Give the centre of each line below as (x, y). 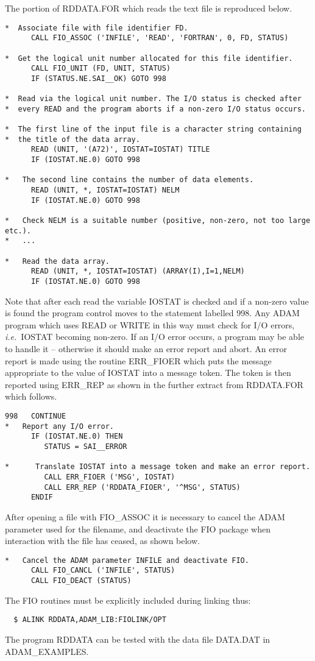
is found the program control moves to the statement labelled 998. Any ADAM (152, 313)
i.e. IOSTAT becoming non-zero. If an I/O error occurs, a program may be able (155, 337)
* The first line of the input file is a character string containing (153, 129)
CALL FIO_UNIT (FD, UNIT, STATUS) (101, 69)
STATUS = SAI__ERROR (86, 446)
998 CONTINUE (36, 416)
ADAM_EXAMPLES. (47, 651)
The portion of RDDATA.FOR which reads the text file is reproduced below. (149, 8)
